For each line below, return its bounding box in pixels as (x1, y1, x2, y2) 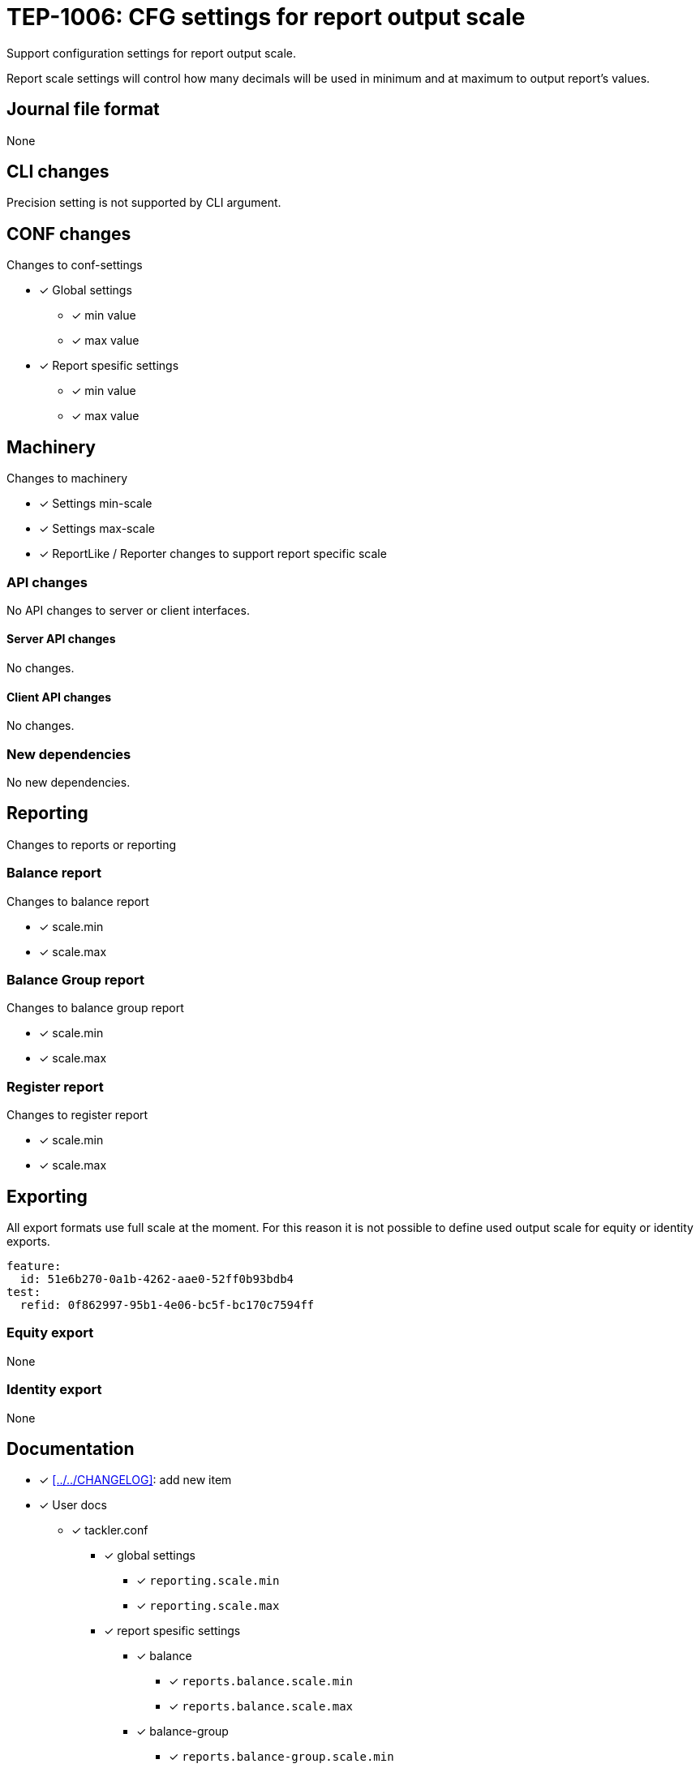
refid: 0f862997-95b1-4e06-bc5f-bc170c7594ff (19, 1298, 315, 1311)
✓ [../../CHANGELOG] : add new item (39, 1473, 232, 1487)
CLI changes (6, 161, 110, 182)
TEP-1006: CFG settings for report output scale (6, 3, 526, 31)
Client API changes (6, 689, 112, 704)
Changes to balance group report (6, 1001, 184, 1015)
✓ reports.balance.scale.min (169, 1674, 354, 1689)
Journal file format (6, 99, 160, 120)
